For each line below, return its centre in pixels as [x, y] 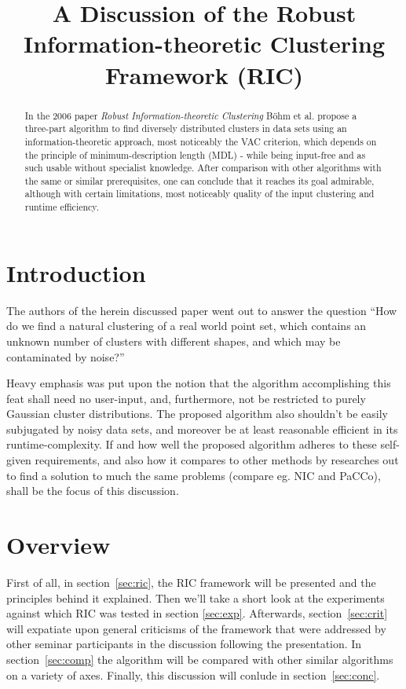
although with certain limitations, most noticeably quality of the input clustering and [199, 194]
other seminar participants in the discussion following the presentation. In [184, 644]
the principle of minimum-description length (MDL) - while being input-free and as [195, 154]
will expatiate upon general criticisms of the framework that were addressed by [196, 628]
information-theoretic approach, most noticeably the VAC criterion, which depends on [201, 141]
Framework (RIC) [204, 74]
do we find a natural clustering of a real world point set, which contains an [187, 326]
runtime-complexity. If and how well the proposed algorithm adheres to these [192, 444]
